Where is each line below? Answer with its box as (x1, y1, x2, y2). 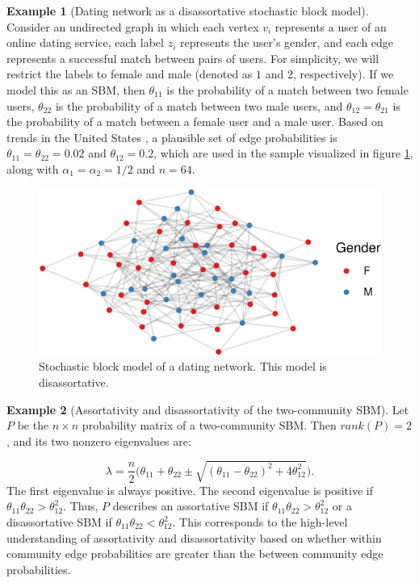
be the (17, 417, 49, 434)
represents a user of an (274, 18, 387, 35)
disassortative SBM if (6, 514, 112, 531)
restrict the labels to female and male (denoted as (6, 65, 253, 82)
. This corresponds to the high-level (172, 514, 348, 531)
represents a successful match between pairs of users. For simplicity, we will (6, 49, 379, 66)
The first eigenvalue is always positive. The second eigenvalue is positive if (6, 481, 373, 498)
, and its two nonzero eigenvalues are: (6, 432, 191, 449)
